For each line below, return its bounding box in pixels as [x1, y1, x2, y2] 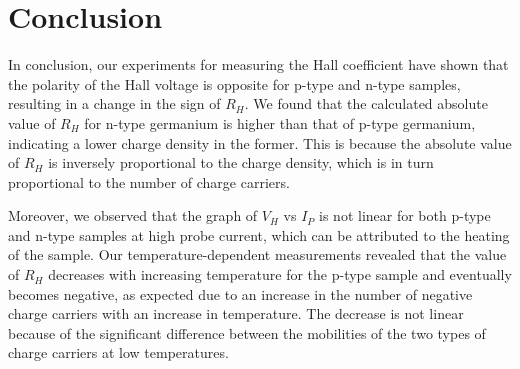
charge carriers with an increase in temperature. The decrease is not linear [8, 303, 464, 324]
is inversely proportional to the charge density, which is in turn [48, 152, 434, 173]
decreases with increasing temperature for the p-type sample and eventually [48, 264, 512, 285]
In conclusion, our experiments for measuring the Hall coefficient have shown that [8, 54, 509, 75]
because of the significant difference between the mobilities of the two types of [8, 322, 486, 343]
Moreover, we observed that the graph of [8, 205, 258, 226]
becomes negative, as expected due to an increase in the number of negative [8, 283, 473, 304]
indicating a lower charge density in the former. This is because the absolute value [8, 132, 512, 153]
